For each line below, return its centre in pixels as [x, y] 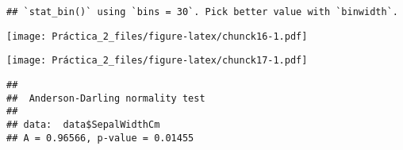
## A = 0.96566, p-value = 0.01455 [100, 138]
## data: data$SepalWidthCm [83, 124]
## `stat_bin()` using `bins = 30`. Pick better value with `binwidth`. [202, 12]
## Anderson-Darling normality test [106, 98]
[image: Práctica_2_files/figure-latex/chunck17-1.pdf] [157, 61]
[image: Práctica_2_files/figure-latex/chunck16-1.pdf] [157, 36]
